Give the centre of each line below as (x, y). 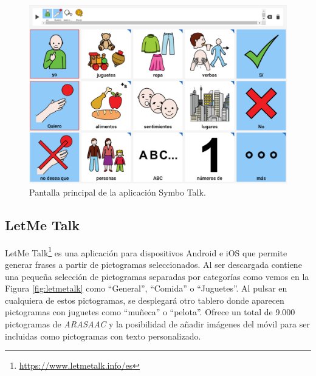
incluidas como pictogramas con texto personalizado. (103, 336)
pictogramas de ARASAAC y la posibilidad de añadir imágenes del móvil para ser (157, 324)
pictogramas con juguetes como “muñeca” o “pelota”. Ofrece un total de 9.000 (150, 312)
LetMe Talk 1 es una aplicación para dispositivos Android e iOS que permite (146, 251)
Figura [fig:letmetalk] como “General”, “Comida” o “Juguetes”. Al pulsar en (146, 288)
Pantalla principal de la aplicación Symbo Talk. (118, 192)
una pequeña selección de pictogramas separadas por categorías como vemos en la (157, 276)
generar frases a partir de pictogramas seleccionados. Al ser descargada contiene (153, 265)
